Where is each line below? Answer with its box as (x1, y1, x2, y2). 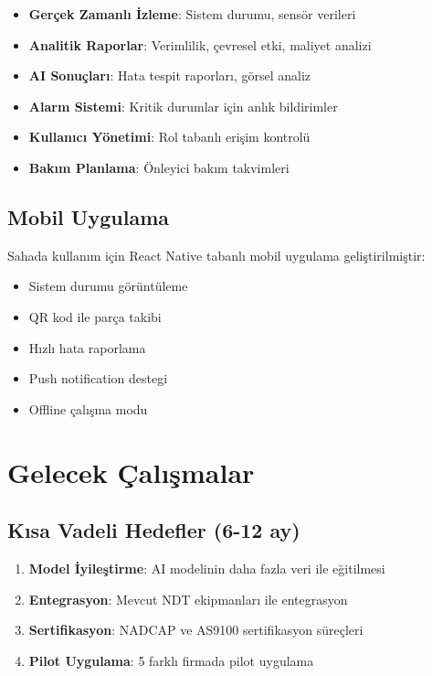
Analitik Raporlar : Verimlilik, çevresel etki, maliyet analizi (28, 35, 372, 54)
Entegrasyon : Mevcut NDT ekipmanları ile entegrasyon (28, 589, 348, 608)
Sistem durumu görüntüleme (28, 276, 188, 295)
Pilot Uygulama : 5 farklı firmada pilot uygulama (28, 650, 314, 670)
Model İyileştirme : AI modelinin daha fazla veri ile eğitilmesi (28, 558, 385, 577)
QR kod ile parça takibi (28, 306, 162, 326)
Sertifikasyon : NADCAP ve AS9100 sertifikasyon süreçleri (28, 620, 364, 639)
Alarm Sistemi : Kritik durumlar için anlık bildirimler (28, 96, 338, 115)
